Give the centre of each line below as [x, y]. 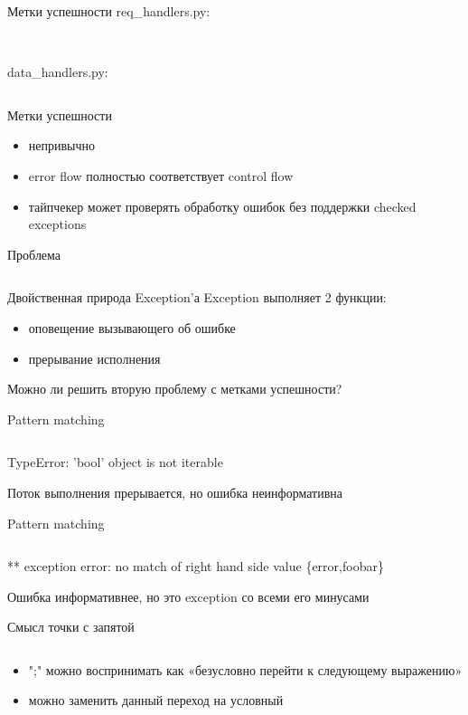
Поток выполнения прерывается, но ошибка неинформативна [175, 492]
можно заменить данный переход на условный [156, 700]
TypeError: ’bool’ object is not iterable [115, 462]
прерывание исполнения [94, 358]
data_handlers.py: [58, 72]
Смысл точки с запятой [71, 627]
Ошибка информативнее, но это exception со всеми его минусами [188, 596]
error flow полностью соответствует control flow [161, 175]
